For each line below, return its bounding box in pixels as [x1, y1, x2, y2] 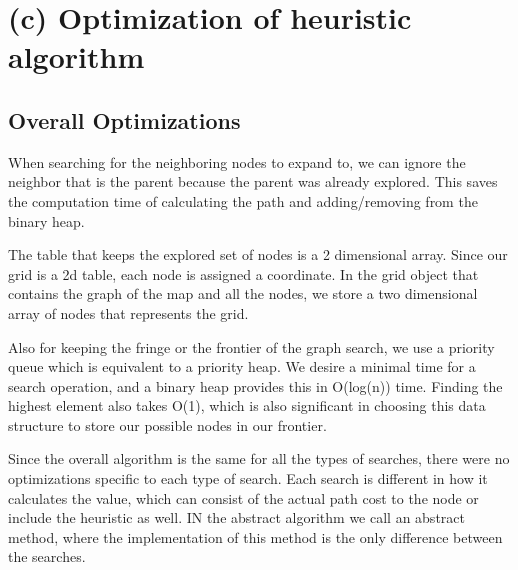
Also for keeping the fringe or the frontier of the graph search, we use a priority [8, 336, 495, 357]
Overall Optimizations [8, 104, 241, 135]
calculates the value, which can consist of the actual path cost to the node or [8, 487, 479, 508]
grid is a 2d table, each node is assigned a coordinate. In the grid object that [8, 263, 479, 284]
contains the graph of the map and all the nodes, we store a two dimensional [8, 283, 478, 304]
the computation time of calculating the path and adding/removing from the [8, 190, 478, 211]
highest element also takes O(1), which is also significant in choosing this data [8, 395, 486, 416]
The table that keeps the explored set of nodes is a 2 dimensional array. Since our [8, 244, 508, 265]
